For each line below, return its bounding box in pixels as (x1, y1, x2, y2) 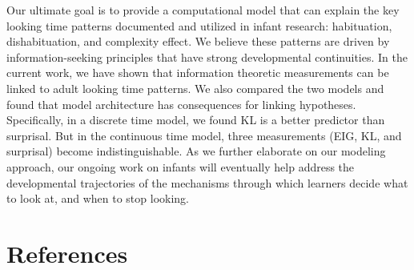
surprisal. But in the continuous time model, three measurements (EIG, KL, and (6, 127, 402, 143)
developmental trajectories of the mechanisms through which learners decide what (6, 174, 408, 191)
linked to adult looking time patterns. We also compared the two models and (6, 79, 384, 96)
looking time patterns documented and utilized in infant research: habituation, (6, 17, 392, 34)
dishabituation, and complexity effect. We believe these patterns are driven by (6, 33, 390, 50)
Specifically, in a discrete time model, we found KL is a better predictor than (6, 111, 385, 128)
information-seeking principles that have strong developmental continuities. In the (6, 48, 408, 65)
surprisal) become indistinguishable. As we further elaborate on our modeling (6, 143, 386, 159)
